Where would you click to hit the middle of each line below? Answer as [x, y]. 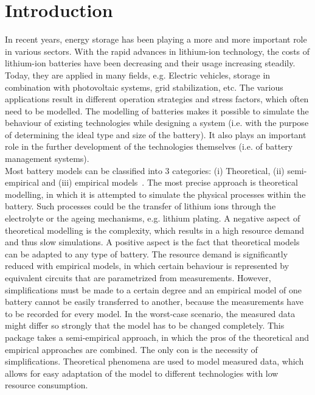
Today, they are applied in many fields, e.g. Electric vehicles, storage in [138, 75]
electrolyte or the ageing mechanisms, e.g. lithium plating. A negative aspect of [153, 218]
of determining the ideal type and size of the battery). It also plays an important [156, 134]
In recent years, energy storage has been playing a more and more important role [156, 39]
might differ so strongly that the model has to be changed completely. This [145, 325]
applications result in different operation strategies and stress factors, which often [157, 99]
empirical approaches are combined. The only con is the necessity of [131, 349]
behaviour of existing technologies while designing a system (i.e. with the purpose [157, 123]
